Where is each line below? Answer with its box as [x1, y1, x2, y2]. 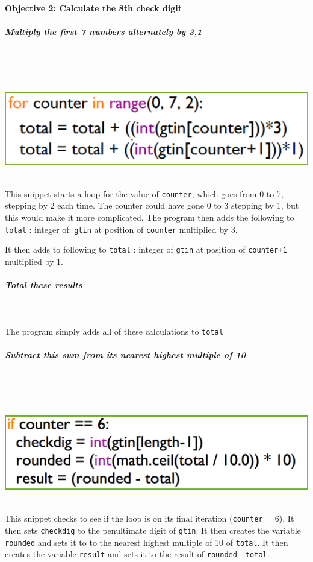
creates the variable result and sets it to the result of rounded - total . [5, 548, 270, 560]
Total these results [5, 279, 82, 291]
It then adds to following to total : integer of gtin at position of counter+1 [5, 243, 287, 256]
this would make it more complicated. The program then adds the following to [5, 211, 294, 224]
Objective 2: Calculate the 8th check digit [5, 1, 182, 14]
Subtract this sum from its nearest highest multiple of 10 [5, 348, 246, 361]
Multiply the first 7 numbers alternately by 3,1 [5, 25, 202, 37]
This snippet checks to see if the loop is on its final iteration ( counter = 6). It [5, 512, 294, 525]
